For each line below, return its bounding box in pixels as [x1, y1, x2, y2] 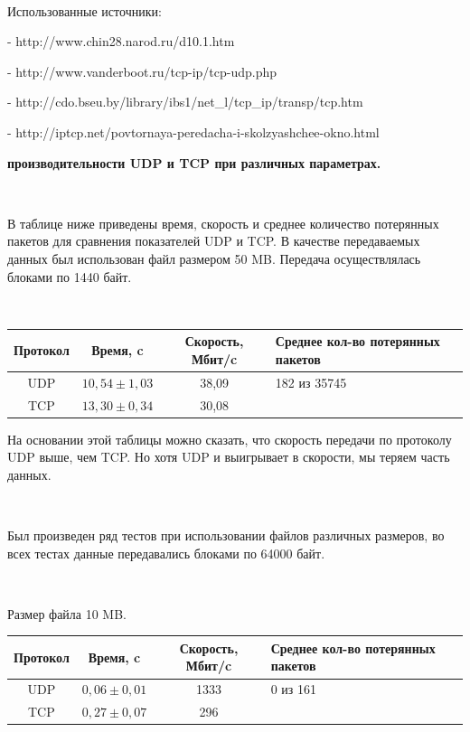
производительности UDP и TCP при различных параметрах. [7, 153, 381, 172]
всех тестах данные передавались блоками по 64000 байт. [7, 543, 325, 562]
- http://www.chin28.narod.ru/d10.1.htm [7, 32, 235, 51]
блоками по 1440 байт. [7, 267, 132, 286]
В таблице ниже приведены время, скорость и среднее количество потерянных [7, 213, 439, 232]
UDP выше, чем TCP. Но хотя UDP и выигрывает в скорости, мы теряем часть [7, 447, 450, 466]
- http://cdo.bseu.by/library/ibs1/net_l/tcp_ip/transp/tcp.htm [7, 92, 363, 111]
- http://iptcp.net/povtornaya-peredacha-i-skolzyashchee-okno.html [7, 122, 380, 141]
